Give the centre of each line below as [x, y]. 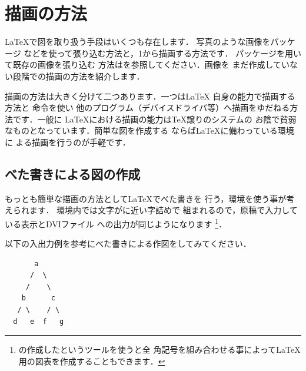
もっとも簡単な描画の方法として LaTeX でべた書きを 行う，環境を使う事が [146, 198]
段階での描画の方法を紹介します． [79, 76]
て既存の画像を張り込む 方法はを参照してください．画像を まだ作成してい [147, 64]
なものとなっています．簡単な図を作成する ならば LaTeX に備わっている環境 [149, 130]
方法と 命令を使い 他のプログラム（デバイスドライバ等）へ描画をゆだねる [147, 107]
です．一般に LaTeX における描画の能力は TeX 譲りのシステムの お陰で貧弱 [154, 119]
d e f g [39, 321]
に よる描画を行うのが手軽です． [68, 142]
